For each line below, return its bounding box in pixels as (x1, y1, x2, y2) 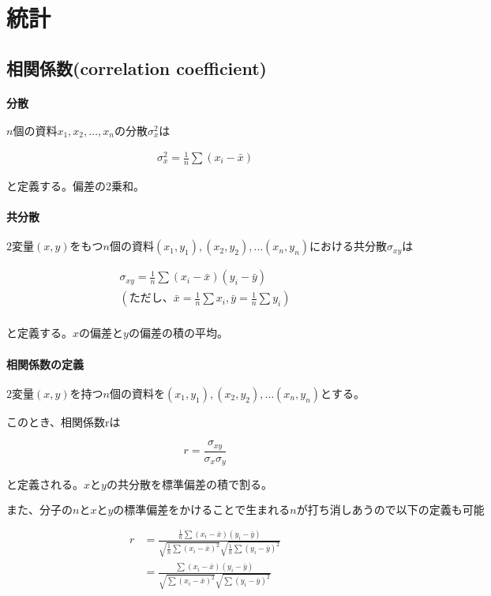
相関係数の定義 (6, 355, 84, 372)
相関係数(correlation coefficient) (6, 55, 267, 80)
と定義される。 (6, 476, 84, 493)
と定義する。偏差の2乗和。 (6, 177, 144, 193)
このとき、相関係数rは (6, 413, 121, 429)
